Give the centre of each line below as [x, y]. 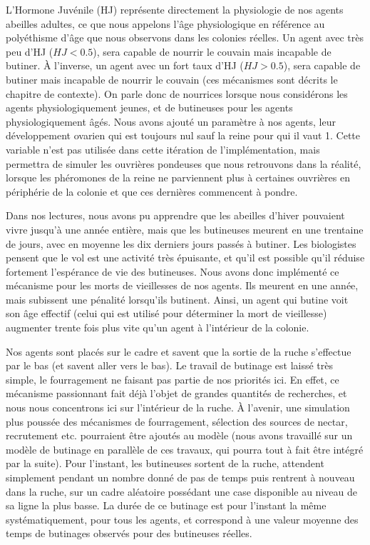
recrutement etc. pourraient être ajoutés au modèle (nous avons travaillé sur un [179, 435]
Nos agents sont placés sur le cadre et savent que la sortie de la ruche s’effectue [179, 351]
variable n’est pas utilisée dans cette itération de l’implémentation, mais [163, 149]
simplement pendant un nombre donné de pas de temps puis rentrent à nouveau [180, 477]
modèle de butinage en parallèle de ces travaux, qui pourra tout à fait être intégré [185, 449]
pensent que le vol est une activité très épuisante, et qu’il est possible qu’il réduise [185, 257]
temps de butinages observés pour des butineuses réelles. [129, 533]
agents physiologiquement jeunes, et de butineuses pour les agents [149, 107]
